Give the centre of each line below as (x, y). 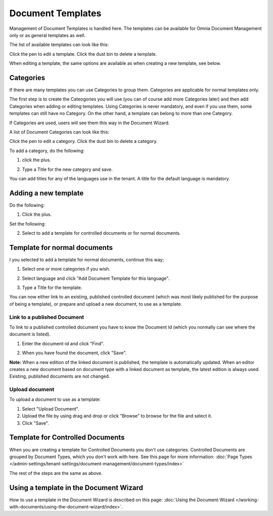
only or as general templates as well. (48, 35)
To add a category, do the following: (47, 151)
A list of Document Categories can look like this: (59, 132)
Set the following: (28, 224)
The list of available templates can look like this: (59, 45)
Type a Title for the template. (52, 288)
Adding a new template (47, 193)
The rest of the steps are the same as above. (56, 473)
